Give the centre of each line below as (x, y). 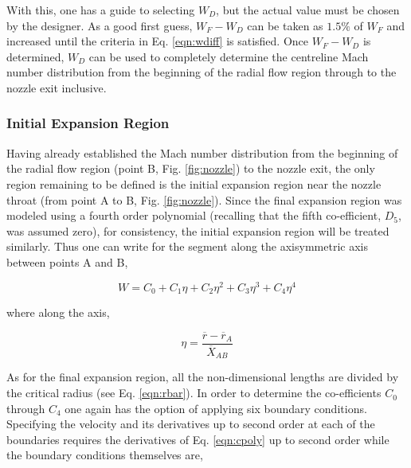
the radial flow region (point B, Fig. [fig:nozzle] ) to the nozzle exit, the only (191, 168)
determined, (35, 56)
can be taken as (285, 25)
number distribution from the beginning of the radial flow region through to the (202, 72)
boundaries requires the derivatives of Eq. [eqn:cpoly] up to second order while (198, 439)
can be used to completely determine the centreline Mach (229, 56)
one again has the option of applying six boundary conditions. (216, 408)
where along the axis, (58, 312)
